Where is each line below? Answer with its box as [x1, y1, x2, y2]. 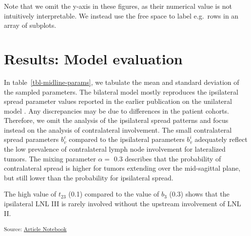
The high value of [4, 189, 57, 199]
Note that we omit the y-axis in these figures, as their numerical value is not [4, 1, 232, 11]
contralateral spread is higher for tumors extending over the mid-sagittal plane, [4, 163, 241, 173]
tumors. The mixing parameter [4, 153, 96, 163]
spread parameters [4, 134, 59, 144]
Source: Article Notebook [4, 225, 67, 233]
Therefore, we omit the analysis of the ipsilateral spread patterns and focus [4, 115, 229, 125]
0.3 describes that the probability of [114, 153, 221, 163]
